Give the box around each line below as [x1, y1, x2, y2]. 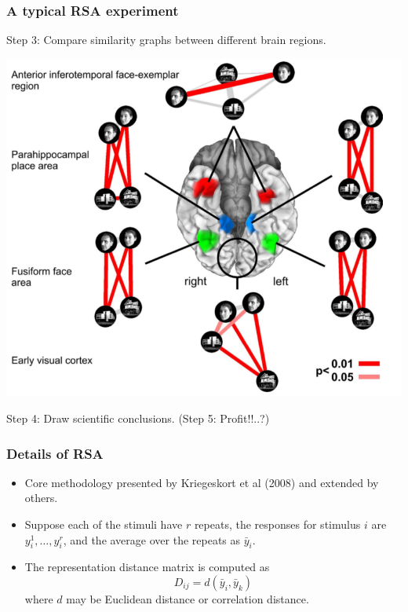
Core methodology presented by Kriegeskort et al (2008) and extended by [24, 474, 379, 490]
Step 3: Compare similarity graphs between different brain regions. [6, 31, 326, 48]
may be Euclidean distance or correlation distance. [66, 590, 309, 607]
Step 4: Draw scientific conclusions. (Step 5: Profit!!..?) [6, 410, 270, 426]
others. [24, 489, 58, 506]
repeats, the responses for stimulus [194, 516, 361, 532]
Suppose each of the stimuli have [24, 516, 183, 532]
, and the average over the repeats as [63, 531, 241, 548]
